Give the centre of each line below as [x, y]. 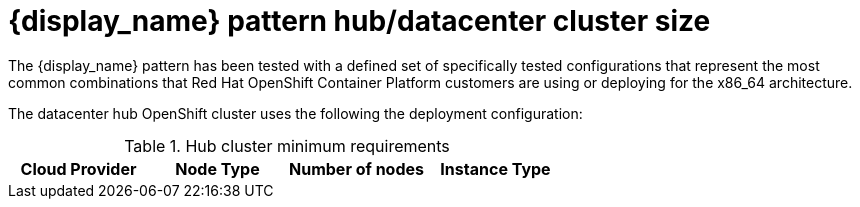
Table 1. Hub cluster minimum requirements [287, 145]
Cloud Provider [78, 168]
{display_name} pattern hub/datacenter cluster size [359, 21]
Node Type [217, 168]
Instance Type [495, 168]
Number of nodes [356, 168]
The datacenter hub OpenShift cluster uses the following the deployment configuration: [295, 113]
